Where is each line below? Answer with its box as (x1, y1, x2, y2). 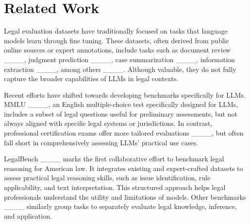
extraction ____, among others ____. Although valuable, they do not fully (4, 64, 236, 74)
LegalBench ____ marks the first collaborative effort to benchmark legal (4, 154, 224, 164)
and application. (4, 210, 52, 221)
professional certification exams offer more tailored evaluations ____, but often (4, 128, 244, 138)
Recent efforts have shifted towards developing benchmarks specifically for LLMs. (4, 89, 246, 100)
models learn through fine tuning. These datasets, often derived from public (4, 35, 229, 45)
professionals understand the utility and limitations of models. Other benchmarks (4, 191, 246, 202)
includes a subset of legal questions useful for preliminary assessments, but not (4, 108, 237, 119)
